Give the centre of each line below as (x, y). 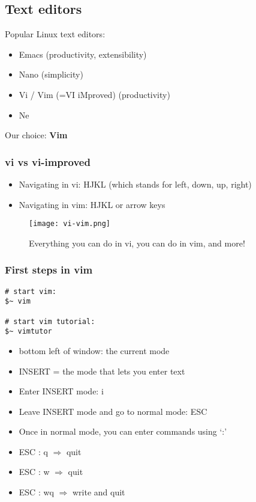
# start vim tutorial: (50, 321)
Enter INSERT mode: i (61, 391)
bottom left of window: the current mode (94, 350)
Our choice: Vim (36, 135)
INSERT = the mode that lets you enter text (102, 371)
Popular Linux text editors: (55, 34)
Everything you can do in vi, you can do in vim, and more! (137, 243)
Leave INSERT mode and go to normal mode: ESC (113, 411)
